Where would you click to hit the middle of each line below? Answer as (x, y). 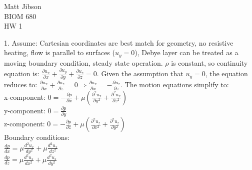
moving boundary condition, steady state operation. (83, 62)
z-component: (24, 124)
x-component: (25, 97)
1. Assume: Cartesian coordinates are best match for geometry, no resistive (119, 42)
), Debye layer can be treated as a (186, 52)
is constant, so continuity (209, 62)
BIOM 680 (20, 16)
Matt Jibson (23, 6)
